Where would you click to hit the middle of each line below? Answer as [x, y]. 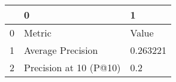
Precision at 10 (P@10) [72, 67]
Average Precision [61, 50]
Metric [38, 33]
